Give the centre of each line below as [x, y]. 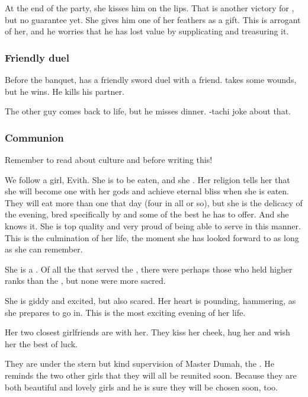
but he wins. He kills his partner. [65, 91]
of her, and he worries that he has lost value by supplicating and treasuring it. [147, 31]
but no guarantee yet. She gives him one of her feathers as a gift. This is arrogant [153, 19]
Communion [34, 137]
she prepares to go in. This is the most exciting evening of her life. [125, 312]
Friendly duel [37, 57]
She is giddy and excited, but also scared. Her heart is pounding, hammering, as [150, 300]
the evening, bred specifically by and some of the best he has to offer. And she [147, 214]
